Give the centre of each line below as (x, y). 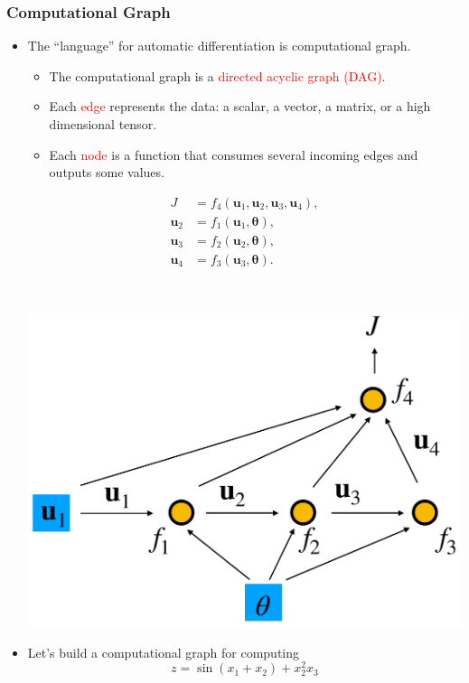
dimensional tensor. (103, 124)
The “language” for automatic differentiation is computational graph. (219, 46)
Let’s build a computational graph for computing (164, 652)
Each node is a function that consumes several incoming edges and (234, 154)
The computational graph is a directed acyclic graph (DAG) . (217, 75)
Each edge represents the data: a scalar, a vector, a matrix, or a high (240, 106)
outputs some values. (107, 172)
